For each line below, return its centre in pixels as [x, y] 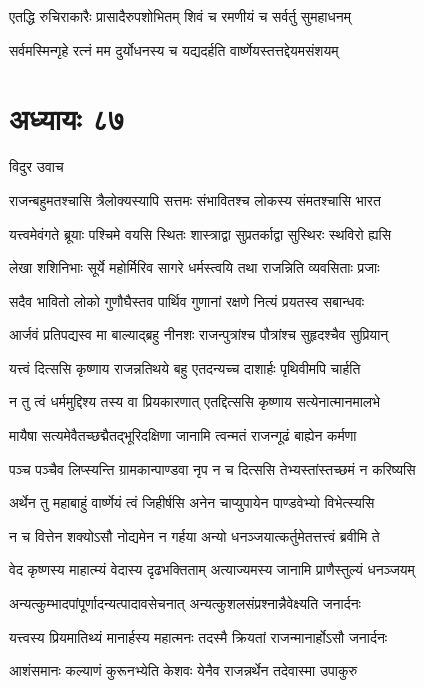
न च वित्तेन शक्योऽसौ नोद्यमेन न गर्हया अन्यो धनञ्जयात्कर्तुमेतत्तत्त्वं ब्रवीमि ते [194, 535]
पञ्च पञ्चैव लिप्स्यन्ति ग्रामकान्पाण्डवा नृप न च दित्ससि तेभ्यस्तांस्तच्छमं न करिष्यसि [212, 468]
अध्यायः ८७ [67, 118]
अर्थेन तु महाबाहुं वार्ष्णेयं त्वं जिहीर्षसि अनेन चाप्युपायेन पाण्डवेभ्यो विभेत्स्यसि [192, 502]
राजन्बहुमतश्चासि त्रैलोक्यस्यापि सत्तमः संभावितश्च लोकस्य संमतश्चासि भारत [195, 199]
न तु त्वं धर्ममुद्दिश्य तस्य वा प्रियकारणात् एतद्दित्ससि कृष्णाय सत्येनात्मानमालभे [195, 401]
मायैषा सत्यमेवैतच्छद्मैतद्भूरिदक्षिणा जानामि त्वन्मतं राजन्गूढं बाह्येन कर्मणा [183, 435]
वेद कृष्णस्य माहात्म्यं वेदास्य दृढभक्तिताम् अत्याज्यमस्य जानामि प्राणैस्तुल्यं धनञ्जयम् [212, 569]
